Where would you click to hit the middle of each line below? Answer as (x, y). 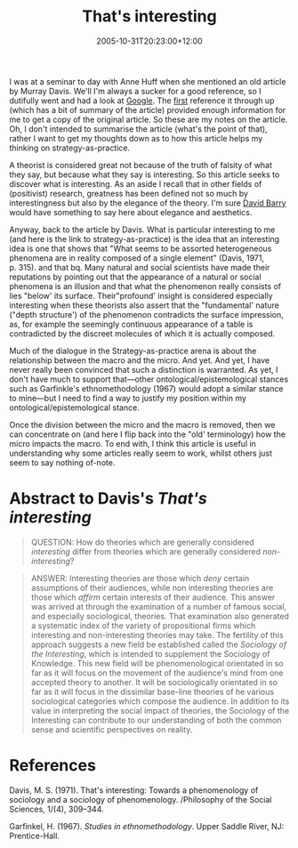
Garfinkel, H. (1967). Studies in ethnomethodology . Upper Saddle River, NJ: (147, 826)
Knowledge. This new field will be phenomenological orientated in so (157, 663)
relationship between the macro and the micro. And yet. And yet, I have (139, 360)
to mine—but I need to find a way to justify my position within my (128, 398)
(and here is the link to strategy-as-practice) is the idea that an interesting (145, 238)
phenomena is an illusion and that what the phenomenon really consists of (145, 286)
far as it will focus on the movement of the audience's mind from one (157, 673)
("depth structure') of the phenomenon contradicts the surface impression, (147, 314)
